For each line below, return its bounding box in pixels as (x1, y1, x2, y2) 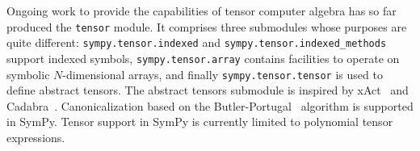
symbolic (6, 65, 50, 82)
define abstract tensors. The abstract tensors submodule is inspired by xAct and (6, 82, 409, 99)
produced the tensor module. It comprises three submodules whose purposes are (6, 18, 407, 35)
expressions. (6, 129, 65, 145)
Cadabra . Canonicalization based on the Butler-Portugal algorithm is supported (6, 97, 414, 114)
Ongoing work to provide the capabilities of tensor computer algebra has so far (6, 2, 397, 19)
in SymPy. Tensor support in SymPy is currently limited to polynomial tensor (6, 113, 393, 130)
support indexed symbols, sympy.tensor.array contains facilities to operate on (6, 49, 400, 66)
